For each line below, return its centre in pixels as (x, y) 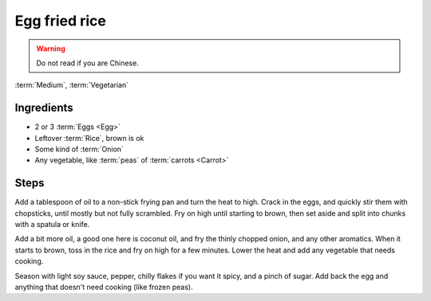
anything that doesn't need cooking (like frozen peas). (104, 287)
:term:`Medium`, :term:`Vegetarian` (72, 85)
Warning (51, 49)
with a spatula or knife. (52, 225)
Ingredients (44, 108)
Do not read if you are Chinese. (87, 63)
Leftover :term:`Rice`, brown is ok (89, 138)
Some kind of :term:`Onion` (79, 149)
